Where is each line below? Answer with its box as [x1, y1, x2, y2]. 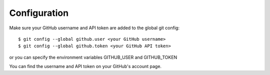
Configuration [9, 7, 69, 18]
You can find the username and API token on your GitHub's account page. [9, 64, 162, 70]
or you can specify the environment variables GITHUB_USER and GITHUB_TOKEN [9, 54, 177, 60]
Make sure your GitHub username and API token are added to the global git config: [9, 25, 180, 31]
